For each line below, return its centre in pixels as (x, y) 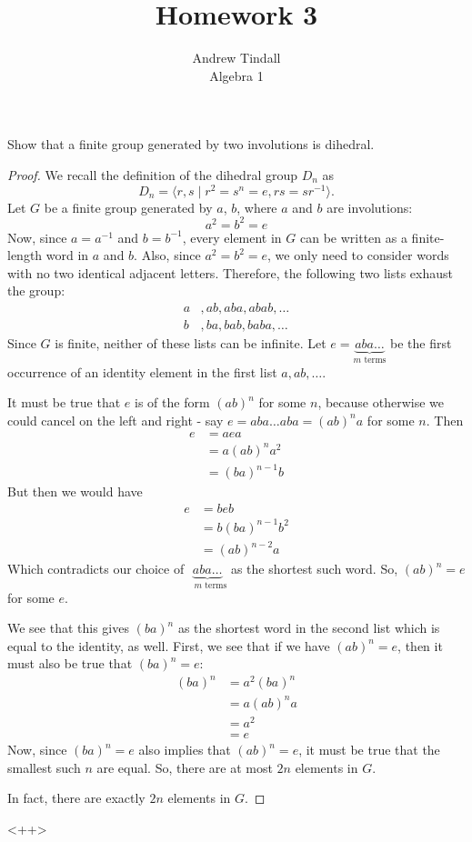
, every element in (232, 237)
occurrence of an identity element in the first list (142, 371)
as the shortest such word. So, (314, 569)
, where (257, 207)
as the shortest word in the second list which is (309, 628)
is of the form (172, 402)
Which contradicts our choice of (96, 569)
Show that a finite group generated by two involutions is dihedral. (191, 144)
